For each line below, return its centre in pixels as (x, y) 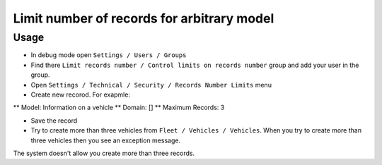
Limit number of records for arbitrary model (144, 18)
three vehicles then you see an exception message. (105, 140)
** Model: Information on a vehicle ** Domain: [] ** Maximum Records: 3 (119, 108)
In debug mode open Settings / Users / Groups (109, 55)
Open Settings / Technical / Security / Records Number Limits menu (151, 85)
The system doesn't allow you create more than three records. (104, 153)
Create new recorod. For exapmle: (81, 94)
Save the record (54, 121)
